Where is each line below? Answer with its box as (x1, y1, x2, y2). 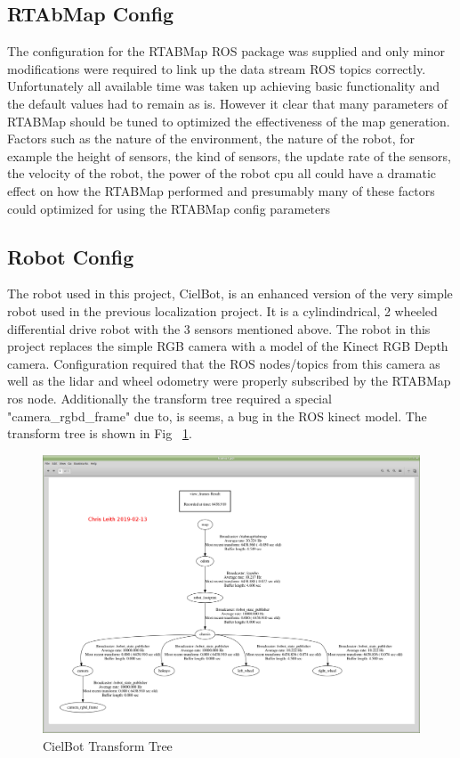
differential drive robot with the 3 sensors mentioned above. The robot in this (7, 319, 431, 338)
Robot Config (7, 242, 134, 270)
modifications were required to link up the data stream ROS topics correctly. (7, 59, 426, 77)
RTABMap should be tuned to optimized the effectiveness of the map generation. (7, 111, 450, 130)
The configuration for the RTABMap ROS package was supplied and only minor (7, 42, 446, 61)
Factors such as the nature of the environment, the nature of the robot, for (7, 129, 416, 148)
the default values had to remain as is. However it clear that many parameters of (7, 94, 448, 112)
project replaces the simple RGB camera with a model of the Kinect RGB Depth (7, 337, 448, 355)
